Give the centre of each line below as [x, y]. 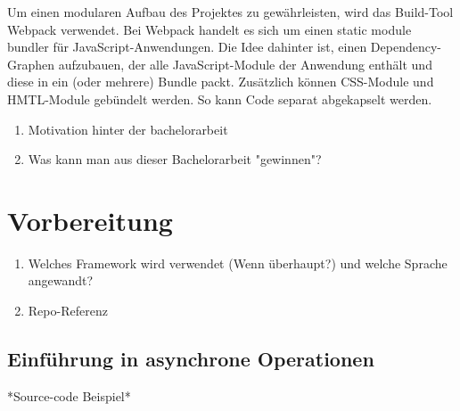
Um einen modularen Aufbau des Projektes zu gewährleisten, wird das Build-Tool [230, 12]
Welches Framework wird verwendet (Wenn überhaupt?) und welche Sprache [238, 263]
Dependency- [406, 47]
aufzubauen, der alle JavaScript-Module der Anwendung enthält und [245, 64]
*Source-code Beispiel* [69, 395]
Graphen [31, 64]
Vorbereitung [90, 220]
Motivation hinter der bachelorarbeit [128, 129]
